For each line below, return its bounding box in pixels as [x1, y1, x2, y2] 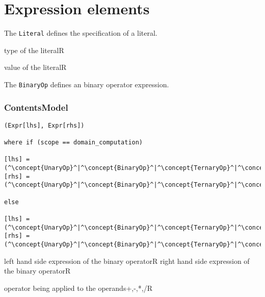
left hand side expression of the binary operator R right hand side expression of [4, 255, 250, 266]
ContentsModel [4, 101, 68, 113]
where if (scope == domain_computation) [4, 139, 143, 146]
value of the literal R [4, 62, 67, 72]
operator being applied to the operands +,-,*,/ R [4, 282, 152, 293]
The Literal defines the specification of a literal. [4, 28, 157, 38]
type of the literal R [4, 44, 64, 55]
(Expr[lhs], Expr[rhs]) [4, 121, 85, 129]
